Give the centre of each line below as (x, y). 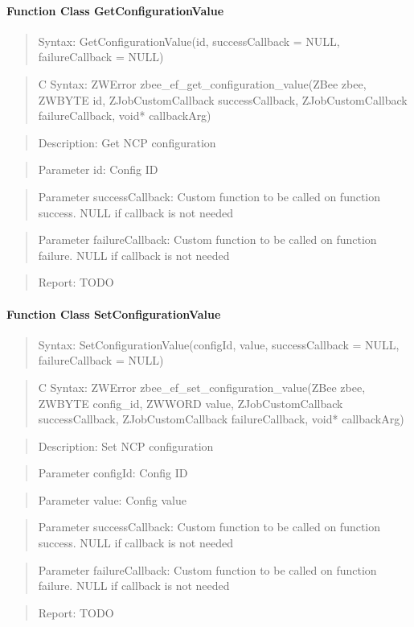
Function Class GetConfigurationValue (115, 10)
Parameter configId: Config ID (113, 473)
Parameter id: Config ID (98, 169)
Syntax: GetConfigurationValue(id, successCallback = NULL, (189, 41)
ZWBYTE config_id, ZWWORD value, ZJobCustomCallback (191, 403)
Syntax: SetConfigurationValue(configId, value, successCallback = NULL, (219, 344)
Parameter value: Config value (113, 499)
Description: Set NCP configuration (126, 445)
